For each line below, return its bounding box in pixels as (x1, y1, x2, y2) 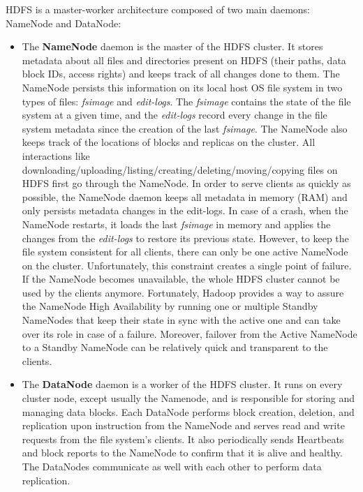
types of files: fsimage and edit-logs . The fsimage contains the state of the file (22, 94, 351, 108)
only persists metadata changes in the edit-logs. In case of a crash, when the (22, 203, 348, 218)
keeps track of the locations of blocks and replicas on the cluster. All (22, 135, 316, 149)
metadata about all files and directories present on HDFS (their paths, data (22, 52, 346, 67)
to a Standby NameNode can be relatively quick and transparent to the (22, 340, 328, 355)
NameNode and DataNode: (6, 15, 121, 30)
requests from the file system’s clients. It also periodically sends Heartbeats (22, 431, 344, 446)
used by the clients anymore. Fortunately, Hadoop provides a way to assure (22, 285, 344, 299)
